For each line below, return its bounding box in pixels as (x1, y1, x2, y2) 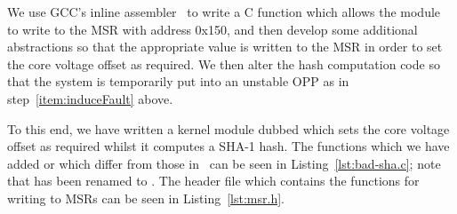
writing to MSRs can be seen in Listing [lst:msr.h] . (7, 188, 285, 207)
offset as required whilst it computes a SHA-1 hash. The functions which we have (7, 137, 450, 155)
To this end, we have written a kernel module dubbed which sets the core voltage (7, 119, 450, 138)
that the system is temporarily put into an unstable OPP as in (7, 72, 349, 91)
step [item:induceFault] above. (7, 89, 173, 107)
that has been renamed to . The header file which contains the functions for (7, 171, 420, 190)
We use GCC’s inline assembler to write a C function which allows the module (7, 3, 441, 20)
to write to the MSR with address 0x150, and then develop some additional (7, 20, 418, 38)
